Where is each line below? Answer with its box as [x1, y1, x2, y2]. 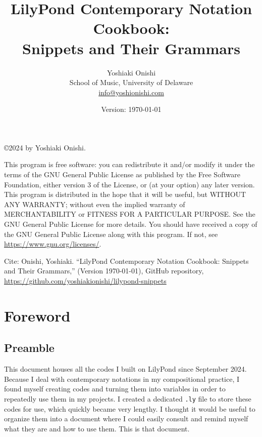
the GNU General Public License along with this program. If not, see [4, 228, 218, 239]
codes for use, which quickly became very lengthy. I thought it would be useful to [4, 403, 255, 414]
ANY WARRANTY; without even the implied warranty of [4, 198, 185, 209]
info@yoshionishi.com [98, 87, 164, 97]
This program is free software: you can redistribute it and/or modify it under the [4, 159, 255, 170]
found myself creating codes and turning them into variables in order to [4, 383, 226, 394]
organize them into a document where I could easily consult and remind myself [4, 413, 248, 424]
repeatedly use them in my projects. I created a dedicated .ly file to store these [4, 393, 251, 404]
